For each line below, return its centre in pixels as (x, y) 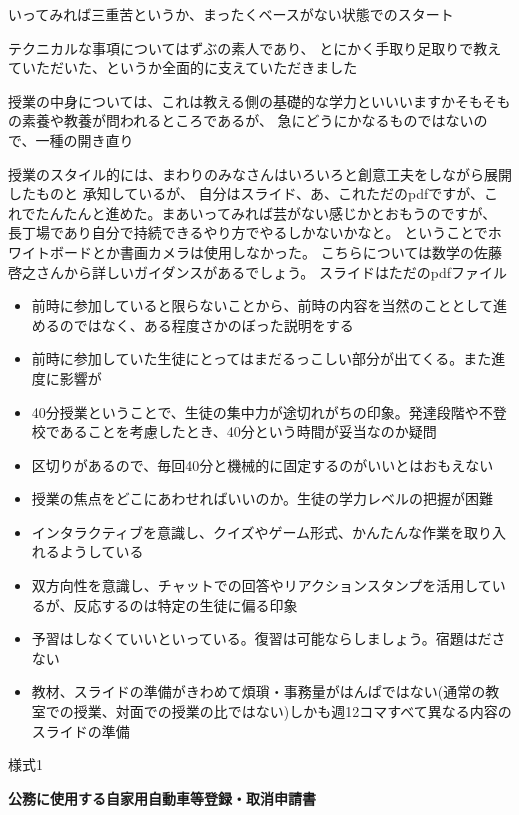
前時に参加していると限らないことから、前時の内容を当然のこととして (262, 305)
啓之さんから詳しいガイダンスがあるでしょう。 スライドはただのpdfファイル (257, 271)
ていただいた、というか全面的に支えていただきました (183, 67)
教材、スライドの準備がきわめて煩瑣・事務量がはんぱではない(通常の (258, 691)
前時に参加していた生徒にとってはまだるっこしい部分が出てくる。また (261, 358)
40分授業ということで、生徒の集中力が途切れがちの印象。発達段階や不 (262, 411)
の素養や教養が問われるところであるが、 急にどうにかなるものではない (241, 120)
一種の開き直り (84, 139)
